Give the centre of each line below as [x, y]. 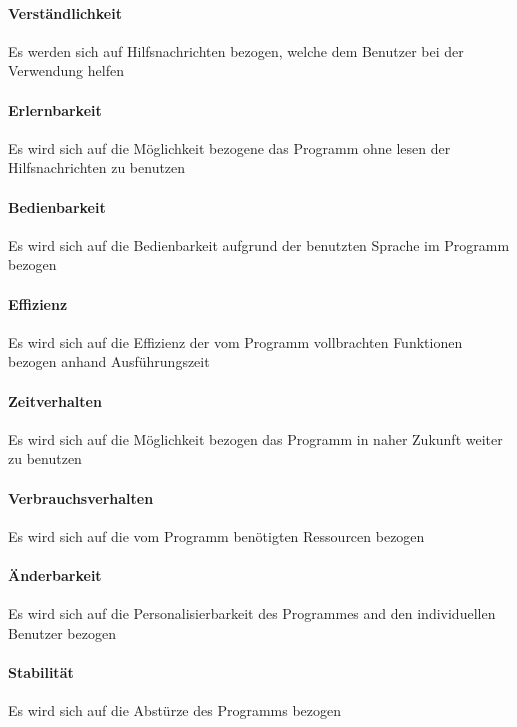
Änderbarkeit [55, 574]
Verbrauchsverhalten [81, 497]
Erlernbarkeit [55, 109]
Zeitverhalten [55, 400]
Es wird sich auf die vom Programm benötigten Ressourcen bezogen [216, 535]
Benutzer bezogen [62, 632]
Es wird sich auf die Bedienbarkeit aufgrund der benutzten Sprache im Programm [259, 244]
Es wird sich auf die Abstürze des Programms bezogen [175, 710]
